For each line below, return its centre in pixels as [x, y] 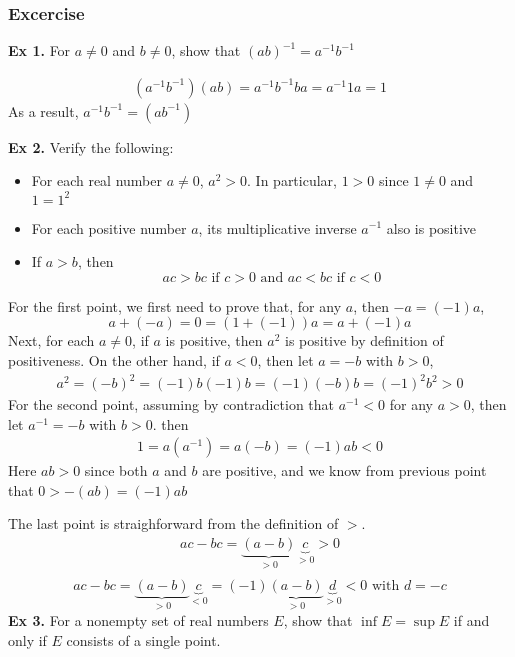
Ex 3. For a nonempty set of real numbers [138, 619]
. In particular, [292, 180]
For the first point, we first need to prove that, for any [175, 305]
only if [27, 639]
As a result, [43, 110]
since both [116, 470]
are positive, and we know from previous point [344, 470]
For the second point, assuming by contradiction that [171, 404]
